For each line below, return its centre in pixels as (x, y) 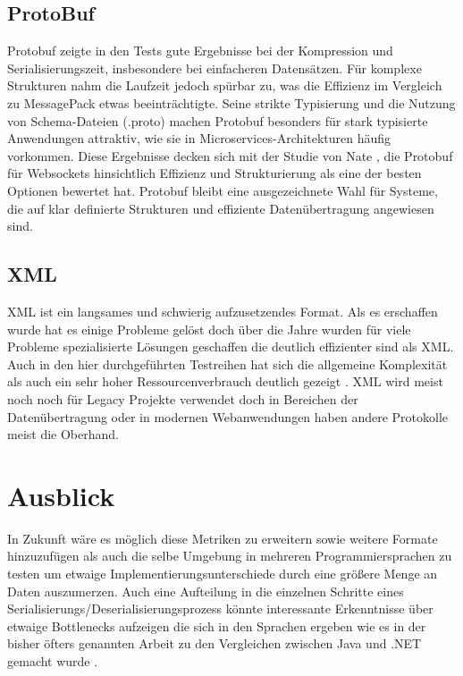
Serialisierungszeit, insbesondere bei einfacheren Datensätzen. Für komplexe (215, 68)
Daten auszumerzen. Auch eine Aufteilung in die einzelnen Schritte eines (206, 591)
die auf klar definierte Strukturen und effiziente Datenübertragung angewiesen (221, 208)
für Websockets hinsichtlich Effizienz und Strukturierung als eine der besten (215, 173)
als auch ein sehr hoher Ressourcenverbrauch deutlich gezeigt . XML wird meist (225, 381)
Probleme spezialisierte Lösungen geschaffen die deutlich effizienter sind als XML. (231, 346)
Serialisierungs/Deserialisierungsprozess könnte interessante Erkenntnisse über (220, 608)
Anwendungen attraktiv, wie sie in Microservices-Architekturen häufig (199, 138)
